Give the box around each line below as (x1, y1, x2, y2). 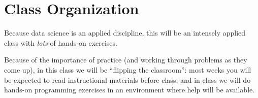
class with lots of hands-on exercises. (4, 37, 117, 48)
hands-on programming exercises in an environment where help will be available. (4, 84, 255, 95)
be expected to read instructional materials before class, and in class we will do (4, 74, 251, 85)
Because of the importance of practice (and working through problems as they (4, 54, 247, 65)
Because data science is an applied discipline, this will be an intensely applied (4, 27, 246, 38)
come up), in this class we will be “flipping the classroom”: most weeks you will (4, 64, 251, 75)
